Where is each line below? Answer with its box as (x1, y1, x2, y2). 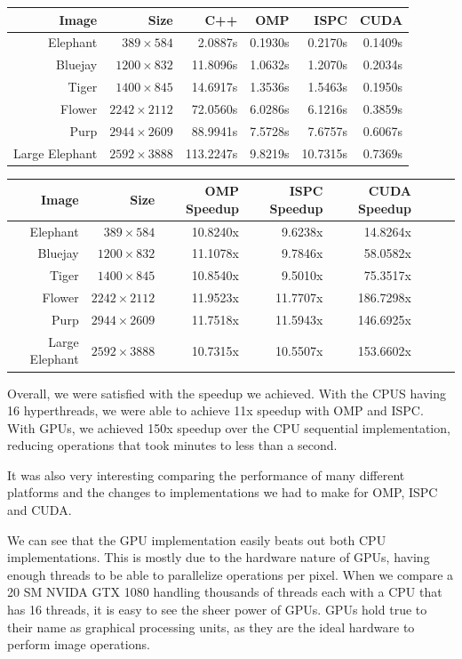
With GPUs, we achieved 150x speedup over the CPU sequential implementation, (7, 418, 450, 437)
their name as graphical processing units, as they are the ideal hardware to (7, 617, 415, 636)
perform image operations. (7, 635, 150, 654)
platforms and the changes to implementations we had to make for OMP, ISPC (7, 483, 438, 502)
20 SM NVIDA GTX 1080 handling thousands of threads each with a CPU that (7, 583, 442, 601)
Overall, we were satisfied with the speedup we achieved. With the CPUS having (7, 383, 446, 402)
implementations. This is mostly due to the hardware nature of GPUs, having (7, 548, 430, 567)
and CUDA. (7, 501, 72, 519)
